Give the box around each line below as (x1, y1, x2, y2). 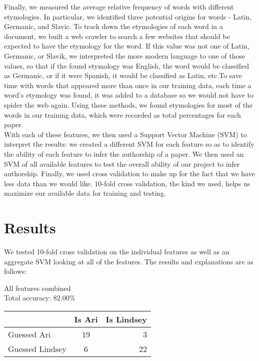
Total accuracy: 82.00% (4, 292, 75, 303)
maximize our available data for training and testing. (4, 188, 166, 198)
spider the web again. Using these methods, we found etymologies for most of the (4, 99, 253, 110)
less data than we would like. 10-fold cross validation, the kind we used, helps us (4, 178, 250, 188)
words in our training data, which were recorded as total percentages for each (4, 109, 241, 120)
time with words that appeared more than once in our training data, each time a (4, 80, 251, 90)
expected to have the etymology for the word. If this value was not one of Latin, (4, 41, 249, 51)
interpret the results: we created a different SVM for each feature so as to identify (4, 139, 254, 149)
